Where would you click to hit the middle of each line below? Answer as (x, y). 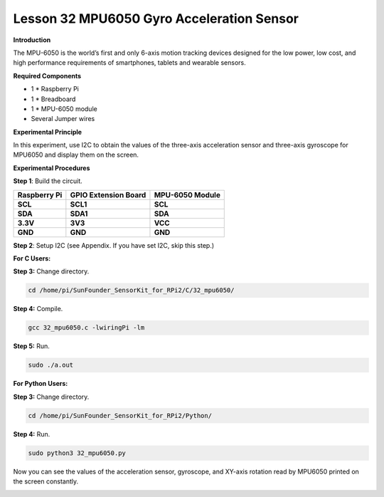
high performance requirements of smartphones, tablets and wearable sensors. (129, 63)
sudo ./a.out (51, 365)
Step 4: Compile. (38, 309)
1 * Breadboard (53, 99)
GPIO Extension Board (108, 194)
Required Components (47, 75)
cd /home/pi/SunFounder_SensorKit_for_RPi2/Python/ (120, 415)
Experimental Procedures (52, 168)
